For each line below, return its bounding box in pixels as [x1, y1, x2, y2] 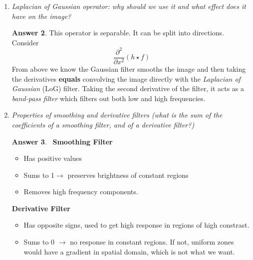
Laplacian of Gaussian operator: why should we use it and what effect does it [11, 1, 246, 11]
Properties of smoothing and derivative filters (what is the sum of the [11, 110, 223, 120]
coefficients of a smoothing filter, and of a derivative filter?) [11, 119, 195, 130]
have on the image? [11, 10, 71, 21]
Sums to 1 [23, 169, 55, 180]
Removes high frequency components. [23, 186, 138, 197]
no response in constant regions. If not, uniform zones [70, 237, 234, 247]
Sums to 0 [23, 237, 55, 247]
